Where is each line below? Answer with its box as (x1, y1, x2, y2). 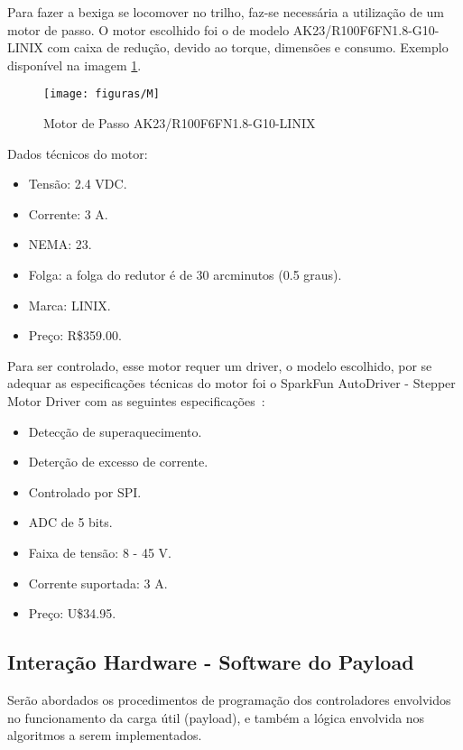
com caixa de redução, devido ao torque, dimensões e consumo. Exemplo (47, 38, 449, 57)
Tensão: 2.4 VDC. (28, 174, 127, 193)
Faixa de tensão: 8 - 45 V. (28, 542, 171, 561)
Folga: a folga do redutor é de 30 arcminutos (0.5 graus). (28, 265, 342, 283)
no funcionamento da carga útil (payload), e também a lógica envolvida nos (7, 708, 425, 727)
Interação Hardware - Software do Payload (7, 648, 414, 676)
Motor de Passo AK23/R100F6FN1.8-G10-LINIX (43, 114, 316, 133)
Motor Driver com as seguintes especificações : (7, 391, 265, 410)
